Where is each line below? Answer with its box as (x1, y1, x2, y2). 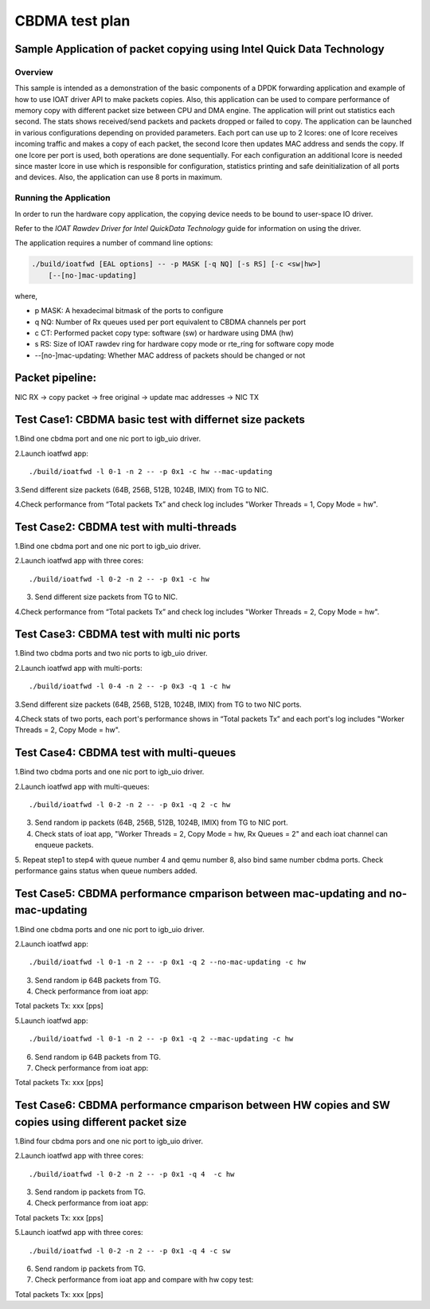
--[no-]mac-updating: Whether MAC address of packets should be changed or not (34, 351, 306, 360)
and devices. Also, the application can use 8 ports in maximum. (14, 172, 223, 182)
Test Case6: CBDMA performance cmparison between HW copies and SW (14, 1099, 390, 1112)
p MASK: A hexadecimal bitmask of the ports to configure (34, 306, 224, 315)
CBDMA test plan (14, 12, 131, 29)
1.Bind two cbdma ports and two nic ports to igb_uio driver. (14, 649, 208, 658)
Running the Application (14, 192, 111, 203)
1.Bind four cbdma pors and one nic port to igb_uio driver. (14, 1136, 203, 1146)
